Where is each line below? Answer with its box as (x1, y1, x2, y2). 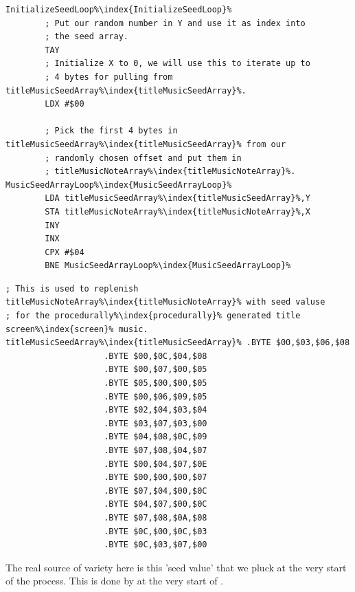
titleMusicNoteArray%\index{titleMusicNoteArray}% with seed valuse (5, 297, 325, 307)
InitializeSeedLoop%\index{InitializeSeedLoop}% (5, 5, 232, 14)
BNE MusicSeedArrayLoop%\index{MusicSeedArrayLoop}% (45, 261, 291, 271)
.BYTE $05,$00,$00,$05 (104, 378, 207, 388)
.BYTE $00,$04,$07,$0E (104, 459, 207, 469)
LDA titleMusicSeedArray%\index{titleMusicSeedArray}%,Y (45, 193, 310, 204)
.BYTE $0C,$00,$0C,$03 (104, 526, 207, 536)
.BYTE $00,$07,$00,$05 (104, 364, 207, 375)
